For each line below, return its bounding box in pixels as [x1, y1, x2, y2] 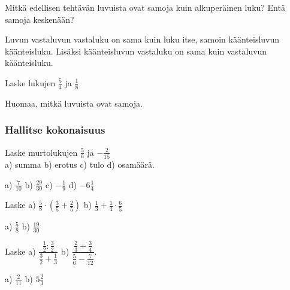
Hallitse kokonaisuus [5, 122, 105, 137]
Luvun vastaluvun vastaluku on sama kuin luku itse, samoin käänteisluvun [5, 33, 280, 46]
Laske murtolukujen [5, 146, 78, 158]
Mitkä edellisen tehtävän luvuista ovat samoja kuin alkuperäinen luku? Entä [5, 1, 285, 13]
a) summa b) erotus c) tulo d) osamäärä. [5, 158, 155, 170]
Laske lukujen [5, 76, 56, 89]
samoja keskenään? [5, 13, 74, 25]
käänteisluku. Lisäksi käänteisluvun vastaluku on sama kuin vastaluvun [5, 44, 267, 57]
